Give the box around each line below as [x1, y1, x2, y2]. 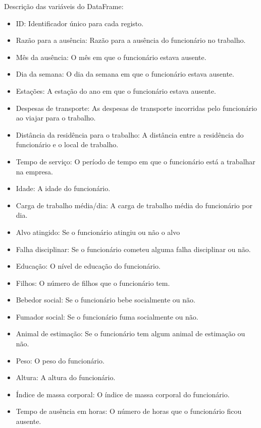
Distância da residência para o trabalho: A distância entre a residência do [16, 129, 244, 140]
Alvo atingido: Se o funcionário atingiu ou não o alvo [16, 226, 180, 237]
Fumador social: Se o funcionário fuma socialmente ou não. [16, 311, 198, 322]
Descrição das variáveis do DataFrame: [4, 1, 124, 11]
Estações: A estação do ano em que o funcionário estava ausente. [16, 85, 216, 96]
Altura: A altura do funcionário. [16, 372, 116, 383]
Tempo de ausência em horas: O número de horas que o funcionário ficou [16, 406, 242, 416]
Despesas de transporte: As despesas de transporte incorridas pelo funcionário [16, 102, 257, 113]
